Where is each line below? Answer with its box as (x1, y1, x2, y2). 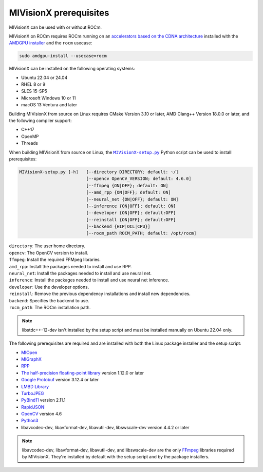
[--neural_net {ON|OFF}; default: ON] (86, 197, 179, 202)
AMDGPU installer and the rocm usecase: (9, 40, 93, 46)
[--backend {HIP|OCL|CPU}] (86, 224, 150, 229)
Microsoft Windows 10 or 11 (21, 95, 76, 101)
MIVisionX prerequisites (9, 7, 110, 18)
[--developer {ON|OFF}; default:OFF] (86, 210, 176, 216)
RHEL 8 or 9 (21, 81, 46, 87)
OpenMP (21, 133, 39, 139)
